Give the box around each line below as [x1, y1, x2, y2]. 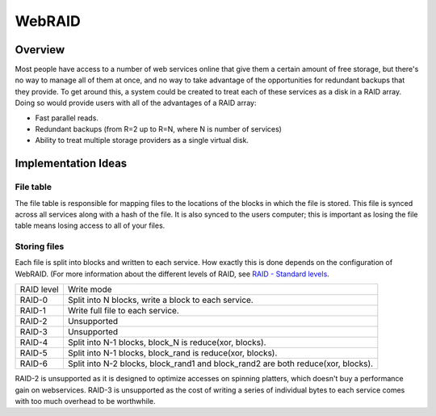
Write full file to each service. [67, 305, 179, 317]
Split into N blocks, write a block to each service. [67, 295, 254, 306]
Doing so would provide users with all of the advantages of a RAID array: [15, 98, 257, 108]
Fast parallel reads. [35, 113, 99, 123]
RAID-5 [19, 347, 48, 359]
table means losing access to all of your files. [15, 221, 166, 230]
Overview [15, 43, 65, 57]
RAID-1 [19, 305, 46, 317]
